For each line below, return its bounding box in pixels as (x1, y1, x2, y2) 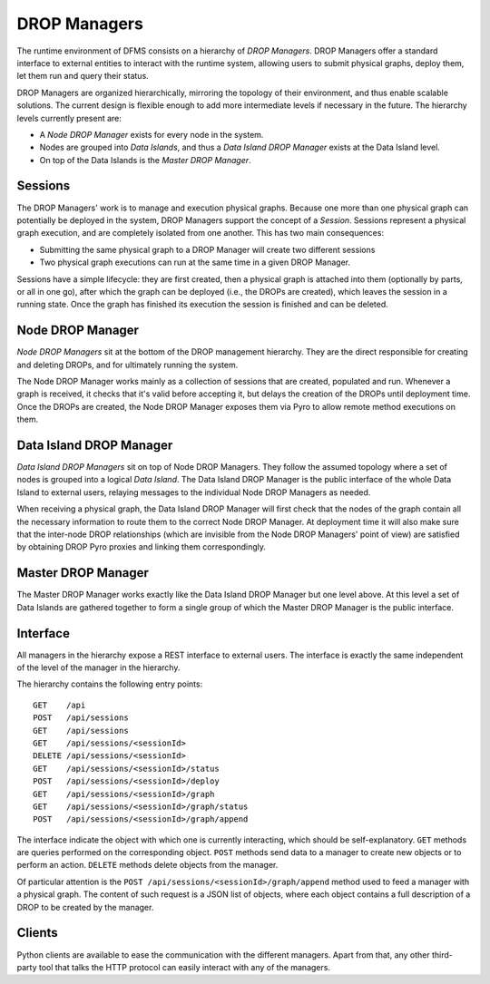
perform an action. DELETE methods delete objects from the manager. (16, 860, 279, 871)
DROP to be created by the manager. (16, 901, 154, 912)
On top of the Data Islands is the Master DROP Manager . (39, 154, 251, 165)
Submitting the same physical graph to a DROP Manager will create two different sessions (39, 244, 376, 255)
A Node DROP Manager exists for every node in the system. (39, 129, 264, 140)
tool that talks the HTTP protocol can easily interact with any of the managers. (38, 961, 331, 972)
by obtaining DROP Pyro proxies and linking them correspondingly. (16, 541, 267, 552)
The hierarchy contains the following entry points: (16, 678, 203, 689)
